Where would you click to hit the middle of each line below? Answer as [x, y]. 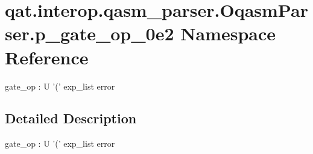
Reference [47, 57]
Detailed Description [71, 118]
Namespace [228, 33]
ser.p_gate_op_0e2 [90, 33]
